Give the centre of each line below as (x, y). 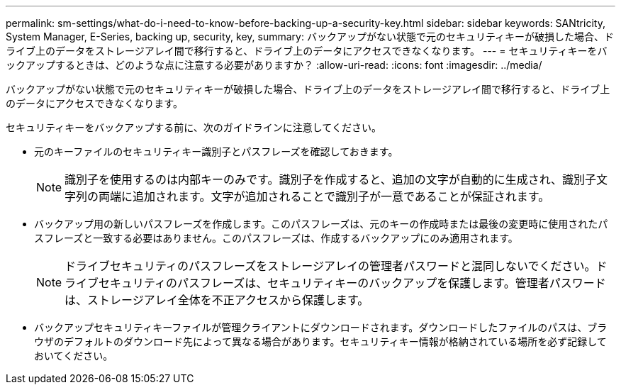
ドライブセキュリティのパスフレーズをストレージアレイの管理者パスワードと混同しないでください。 (330, 266)
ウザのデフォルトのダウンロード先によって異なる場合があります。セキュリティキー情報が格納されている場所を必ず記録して (320, 341)
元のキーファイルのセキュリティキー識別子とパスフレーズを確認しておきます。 (216, 151)
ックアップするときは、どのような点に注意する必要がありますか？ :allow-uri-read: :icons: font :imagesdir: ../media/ (274, 65)
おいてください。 (74, 356)
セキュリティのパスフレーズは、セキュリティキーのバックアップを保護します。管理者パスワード (352, 283)
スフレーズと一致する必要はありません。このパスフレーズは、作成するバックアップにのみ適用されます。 (276, 238)
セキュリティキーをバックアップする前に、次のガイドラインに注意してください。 (194, 127)
